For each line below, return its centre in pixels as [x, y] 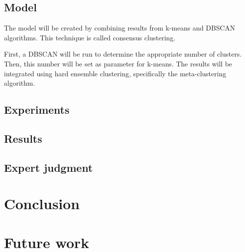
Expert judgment [48, 167]
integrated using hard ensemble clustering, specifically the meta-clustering [115, 73]
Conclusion [42, 204]
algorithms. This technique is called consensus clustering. [90, 37]
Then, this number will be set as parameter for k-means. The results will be [118, 63]
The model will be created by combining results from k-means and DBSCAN [120, 28]
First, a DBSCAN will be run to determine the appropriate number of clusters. [123, 54]
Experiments [37, 110]
